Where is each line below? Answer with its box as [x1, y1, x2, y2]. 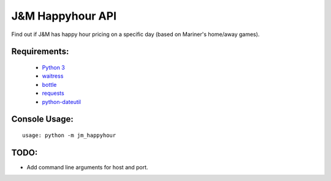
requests [42, 89, 64, 97]
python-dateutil [42, 98, 82, 105]
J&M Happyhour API [11, 9, 116, 23]
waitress [42, 72, 64, 79]
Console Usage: [11, 114, 74, 125]
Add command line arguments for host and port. [26, 163, 148, 171]
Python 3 [42, 64, 66, 71]
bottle [42, 81, 57, 88]
